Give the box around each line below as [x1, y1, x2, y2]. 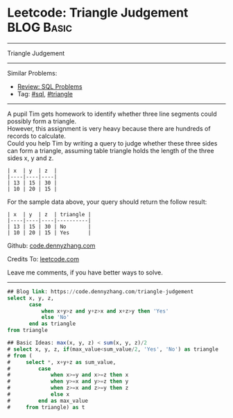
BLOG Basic [7, 19, 73, 35]
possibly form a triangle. [7, 116, 77, 125]
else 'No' [41, 314, 70, 321]
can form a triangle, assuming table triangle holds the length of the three [7, 146, 214, 155]
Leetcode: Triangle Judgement [7, 5, 189, 21]
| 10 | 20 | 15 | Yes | [7, 229, 92, 236]
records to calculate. [7, 132, 66, 140]
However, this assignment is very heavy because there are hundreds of [7, 124, 211, 132]
